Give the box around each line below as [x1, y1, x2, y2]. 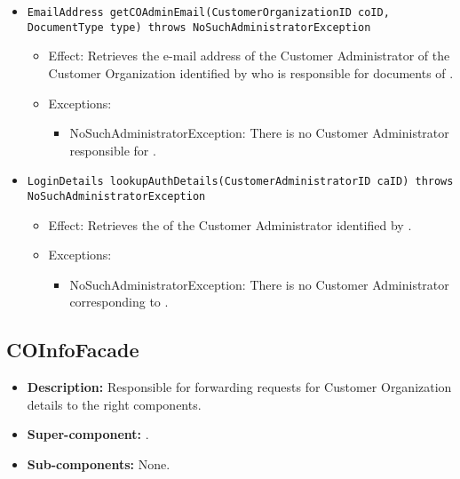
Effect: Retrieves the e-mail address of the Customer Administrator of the [48, 46, 450, 65]
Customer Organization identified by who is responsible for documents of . [48, 63, 454, 82]
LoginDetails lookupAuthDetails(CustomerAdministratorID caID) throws [27, 175, 454, 188]
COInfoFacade [6, 336, 139, 363]
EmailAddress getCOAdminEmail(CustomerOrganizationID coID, [27, 6, 390, 19]
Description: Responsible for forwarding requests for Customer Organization [27, 378, 452, 396]
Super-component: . [27, 425, 149, 443]
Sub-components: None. [27, 454, 171, 473]
